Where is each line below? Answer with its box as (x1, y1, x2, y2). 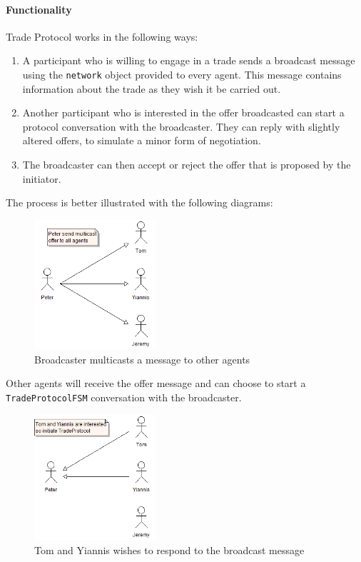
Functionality (6, 1, 72, 16)
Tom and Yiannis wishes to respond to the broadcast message (34, 542, 305, 557)
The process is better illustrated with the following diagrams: (6, 195, 273, 210)
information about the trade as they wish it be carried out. (22, 81, 281, 96)
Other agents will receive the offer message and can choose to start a (6, 376, 306, 391)
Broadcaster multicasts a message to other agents (34, 351, 250, 366)
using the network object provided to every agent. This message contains (22, 66, 342, 81)
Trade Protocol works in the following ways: (6, 29, 198, 44)
